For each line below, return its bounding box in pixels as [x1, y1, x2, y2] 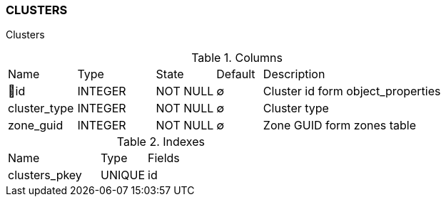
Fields [148, 151, 180, 166]
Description [263, 67, 325, 82]
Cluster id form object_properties [263, 84, 441, 99]
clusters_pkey [8, 168, 82, 183]
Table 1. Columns [191, 51, 283, 65]
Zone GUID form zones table [263, 118, 417, 133]
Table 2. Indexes [116, 134, 205, 149]
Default [216, 67, 255, 82]
